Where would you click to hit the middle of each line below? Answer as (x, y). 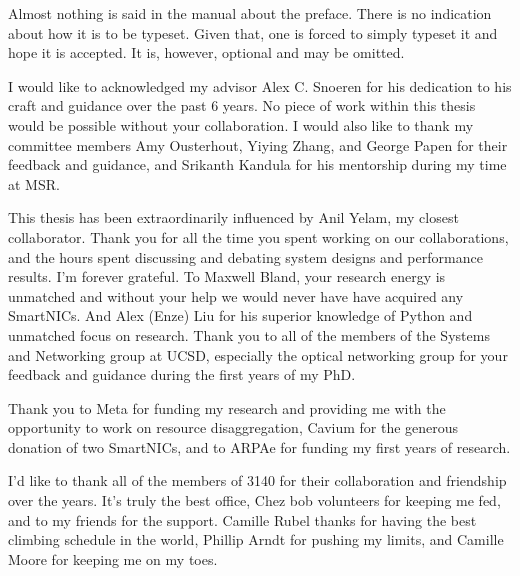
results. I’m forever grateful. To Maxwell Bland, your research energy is (227, 276)
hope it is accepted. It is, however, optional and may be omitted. (206, 52)
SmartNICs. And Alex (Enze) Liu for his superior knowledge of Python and (240, 315)
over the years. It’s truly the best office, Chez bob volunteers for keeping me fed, (254, 500)
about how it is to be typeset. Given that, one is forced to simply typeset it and (253, 32)
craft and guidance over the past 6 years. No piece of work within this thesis (242, 105)
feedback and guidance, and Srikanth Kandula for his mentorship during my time (257, 164)
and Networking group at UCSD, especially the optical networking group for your (258, 354)
